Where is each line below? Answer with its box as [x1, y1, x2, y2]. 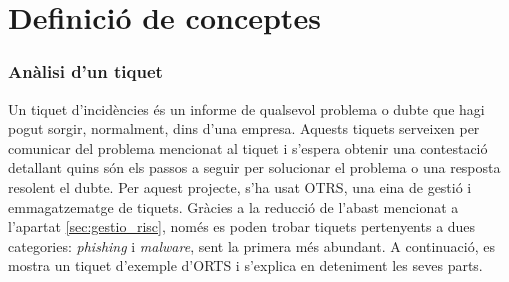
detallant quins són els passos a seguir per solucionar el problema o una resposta [8, 157, 501, 178]
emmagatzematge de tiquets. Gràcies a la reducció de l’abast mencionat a [8, 196, 459, 217]
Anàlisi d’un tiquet [8, 59, 163, 84]
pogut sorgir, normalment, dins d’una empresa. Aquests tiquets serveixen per [8, 118, 480, 139]
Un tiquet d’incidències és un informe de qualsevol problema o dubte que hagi [8, 98, 485, 119]
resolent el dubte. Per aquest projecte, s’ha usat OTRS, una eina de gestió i [8, 176, 472, 197]
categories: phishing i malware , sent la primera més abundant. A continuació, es [8, 235, 495, 256]
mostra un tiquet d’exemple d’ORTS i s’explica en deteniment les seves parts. [8, 255, 483, 276]
